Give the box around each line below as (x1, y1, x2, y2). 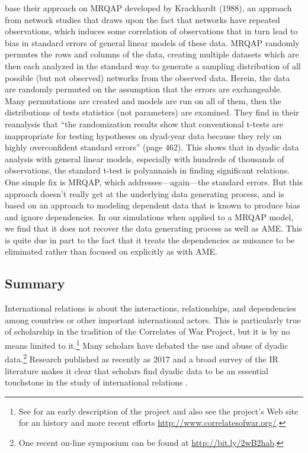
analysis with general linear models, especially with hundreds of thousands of (5, 152, 284, 165)
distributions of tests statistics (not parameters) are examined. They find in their (5, 106, 299, 118)
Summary (5, 274, 65, 293)
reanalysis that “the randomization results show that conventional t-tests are (5, 117, 284, 130)
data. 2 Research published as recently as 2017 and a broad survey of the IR (5, 351, 278, 365)
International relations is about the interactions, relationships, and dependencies (5, 302, 296, 314)
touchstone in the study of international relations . (5, 376, 188, 388)
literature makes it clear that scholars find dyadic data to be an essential (5, 364, 269, 377)
